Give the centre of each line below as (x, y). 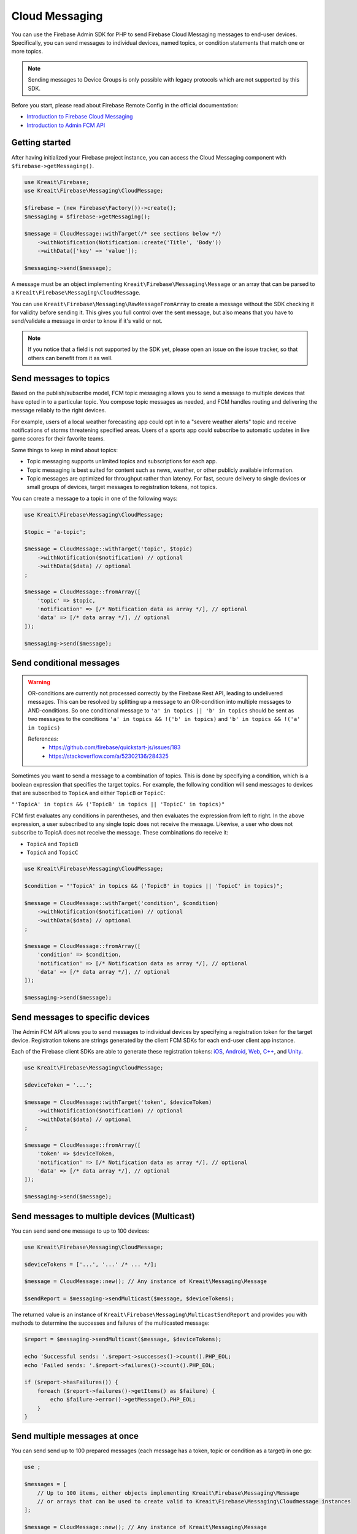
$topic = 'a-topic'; (55, 532)
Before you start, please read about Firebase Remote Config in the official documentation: (125, 105)
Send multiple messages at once (75, 1436)
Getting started (41, 143)
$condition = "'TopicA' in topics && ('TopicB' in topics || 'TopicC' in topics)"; (154, 886)
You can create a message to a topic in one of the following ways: (94, 498)
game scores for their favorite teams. (58, 439)
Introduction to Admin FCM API (66, 125)
